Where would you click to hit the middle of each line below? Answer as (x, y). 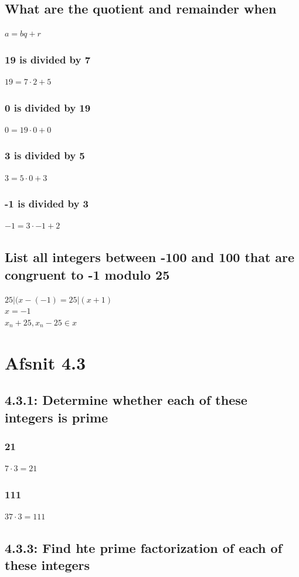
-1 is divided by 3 (47, 204)
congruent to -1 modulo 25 (87, 274)
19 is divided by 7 (48, 59)
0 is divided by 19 (48, 107)
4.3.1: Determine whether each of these (126, 400)
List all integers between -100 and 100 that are (150, 257)
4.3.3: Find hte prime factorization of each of (144, 547)
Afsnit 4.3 (45, 362)
